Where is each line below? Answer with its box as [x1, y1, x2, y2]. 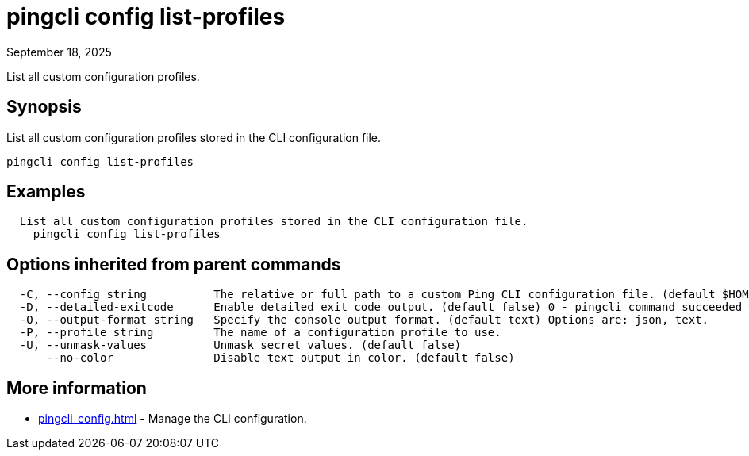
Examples [6, 182, 86, 202]
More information [6, 377, 147, 398]
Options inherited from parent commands [6, 254, 341, 274]
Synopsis [6, 97, 82, 117]
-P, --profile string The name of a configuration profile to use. [19, 326, 501, 339]
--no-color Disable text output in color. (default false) [46, 351, 515, 365]
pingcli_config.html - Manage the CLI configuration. [38, 412, 307, 426]
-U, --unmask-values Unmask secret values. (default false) [19, 339, 462, 352]
